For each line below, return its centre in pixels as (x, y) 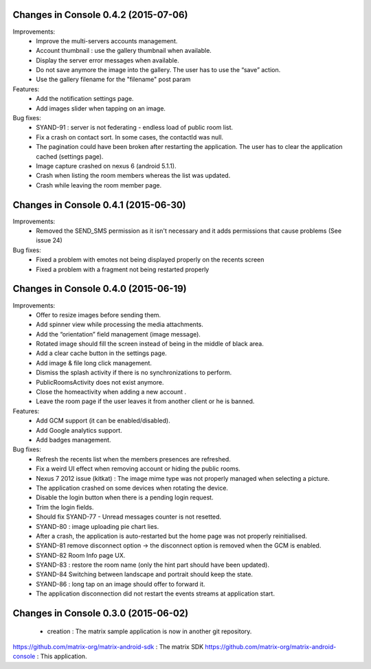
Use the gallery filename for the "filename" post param (113, 80)
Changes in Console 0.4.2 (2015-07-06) (100, 15)
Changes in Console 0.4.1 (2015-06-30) (100, 205)
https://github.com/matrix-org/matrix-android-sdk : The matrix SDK (108, 647)
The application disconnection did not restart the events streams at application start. (155, 593)
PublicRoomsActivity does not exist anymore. (100, 382)
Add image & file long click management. (94, 363)
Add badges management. (74, 440)
